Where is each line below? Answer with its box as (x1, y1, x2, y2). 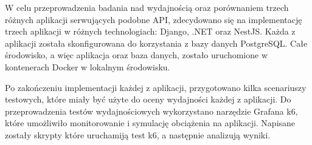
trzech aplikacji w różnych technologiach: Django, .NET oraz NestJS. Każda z (5, 25, 296, 38)
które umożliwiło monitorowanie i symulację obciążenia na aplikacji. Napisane (5, 116, 296, 129)
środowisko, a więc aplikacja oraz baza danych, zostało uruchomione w (5, 49, 268, 61)
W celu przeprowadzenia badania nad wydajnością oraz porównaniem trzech (5, 1, 289, 13)
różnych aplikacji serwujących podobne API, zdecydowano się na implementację (5, 13, 302, 25)
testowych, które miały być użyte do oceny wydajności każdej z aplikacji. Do (5, 93, 291, 106)
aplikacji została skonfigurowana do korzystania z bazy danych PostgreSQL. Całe (5, 36, 308, 49)
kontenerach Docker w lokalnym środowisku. (5, 60, 170, 73)
